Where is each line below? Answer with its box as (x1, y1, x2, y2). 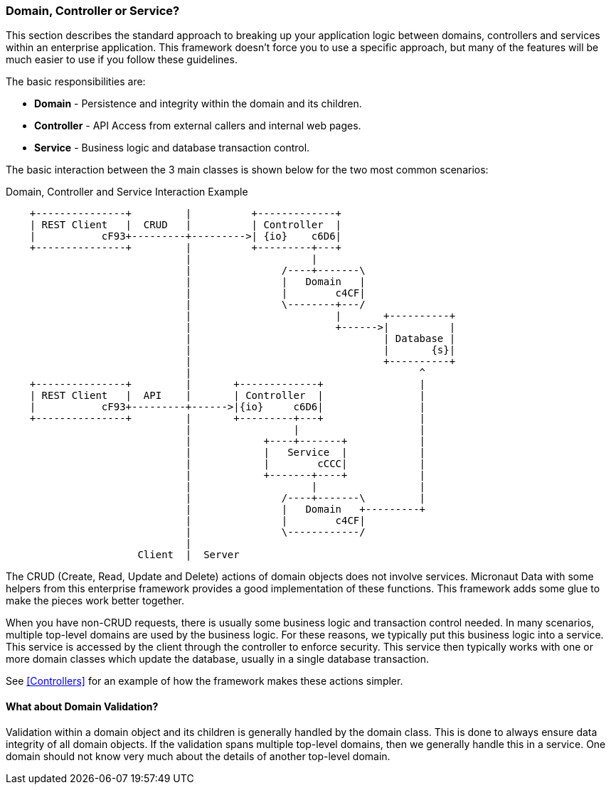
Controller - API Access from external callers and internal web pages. (34, 119, 361, 132)
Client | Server (137, 549, 240, 561)
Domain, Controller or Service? (6, 4, 180, 18)
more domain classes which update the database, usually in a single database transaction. (6, 653, 430, 666)
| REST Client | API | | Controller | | (29, 390, 426, 402)
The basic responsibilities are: (6, 75, 146, 88)
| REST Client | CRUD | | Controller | (29, 219, 342, 231)
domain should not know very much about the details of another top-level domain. (6, 749, 390, 762)
